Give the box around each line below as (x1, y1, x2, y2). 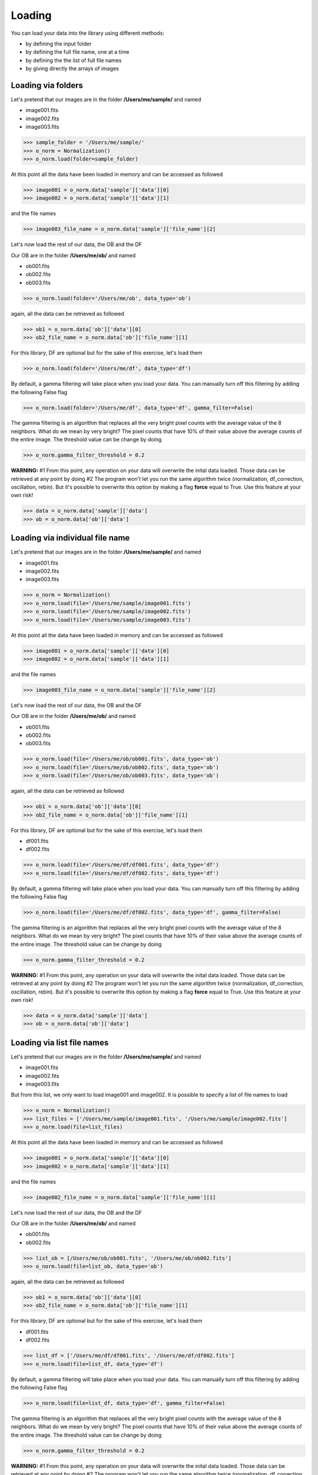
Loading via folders (11, 80, 84, 90)
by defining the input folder (25, 40, 92, 47)
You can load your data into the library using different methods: (11, 29, 165, 37)
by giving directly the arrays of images (25, 65, 119, 72)
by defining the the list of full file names (25, 57, 122, 64)
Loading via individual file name (11, 533, 130, 543)
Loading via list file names (11, 1037, 109, 1047)
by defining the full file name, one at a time (25, 48, 130, 55)
